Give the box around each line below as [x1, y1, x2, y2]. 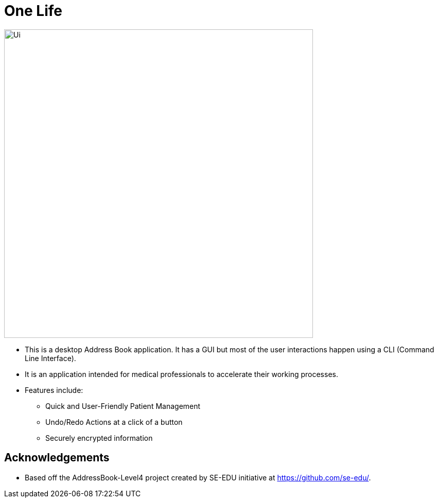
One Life [4, 2, 62, 20]
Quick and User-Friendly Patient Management [45, 401, 201, 410]
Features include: [25, 385, 83, 395]
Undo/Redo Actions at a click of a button [45, 417, 183, 426]
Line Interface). [25, 353, 76, 363]
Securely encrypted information [45, 433, 153, 442]
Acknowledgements [4, 451, 110, 464]
